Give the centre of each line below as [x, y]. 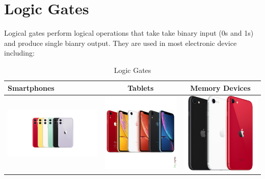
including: [19, 53]
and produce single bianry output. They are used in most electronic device [121, 43]
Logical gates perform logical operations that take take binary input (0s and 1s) [129, 33]
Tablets [141, 87]
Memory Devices [220, 87]
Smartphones [31, 87]
